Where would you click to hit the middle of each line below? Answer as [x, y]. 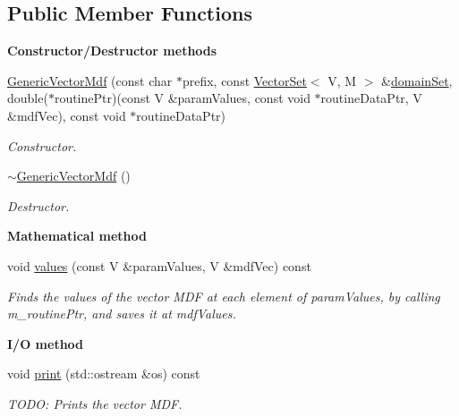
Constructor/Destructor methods [112, 51]
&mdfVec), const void [67, 115]
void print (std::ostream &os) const [104, 374]
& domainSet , [417, 80]
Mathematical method [77, 236]
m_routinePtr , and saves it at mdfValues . [122, 314]
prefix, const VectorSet [244, 80]
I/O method [46, 343]
